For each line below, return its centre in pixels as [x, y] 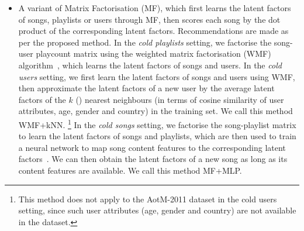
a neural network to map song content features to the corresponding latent [152, 147]
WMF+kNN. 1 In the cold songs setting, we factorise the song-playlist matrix [157, 123]
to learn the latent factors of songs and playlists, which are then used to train [157, 136]
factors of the [42, 99]
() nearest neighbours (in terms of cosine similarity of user [180, 99]
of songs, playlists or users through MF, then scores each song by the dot [149, 19]
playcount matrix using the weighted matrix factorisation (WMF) [153, 54]
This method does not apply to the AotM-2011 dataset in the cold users [148, 199]
